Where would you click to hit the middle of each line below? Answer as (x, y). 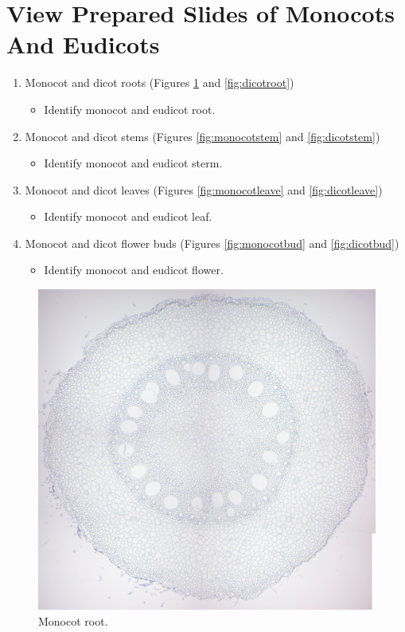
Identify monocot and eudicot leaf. (128, 216)
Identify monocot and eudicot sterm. (133, 163)
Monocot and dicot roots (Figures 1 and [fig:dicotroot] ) (160, 82)
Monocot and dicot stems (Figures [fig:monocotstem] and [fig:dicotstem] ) (202, 136)
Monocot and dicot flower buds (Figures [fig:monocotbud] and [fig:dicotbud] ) (212, 243)
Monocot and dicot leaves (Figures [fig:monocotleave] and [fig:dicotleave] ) (204, 189)
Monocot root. (73, 620)
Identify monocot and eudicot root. (130, 109)
